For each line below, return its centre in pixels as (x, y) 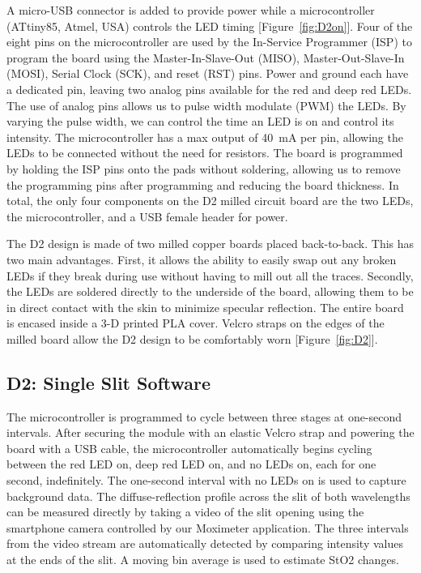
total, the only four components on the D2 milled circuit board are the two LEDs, (210, 201)
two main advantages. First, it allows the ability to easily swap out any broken (202, 259)
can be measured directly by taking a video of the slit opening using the (185, 512)
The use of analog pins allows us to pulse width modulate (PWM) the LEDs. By (206, 105)
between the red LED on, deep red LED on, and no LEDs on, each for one (191, 464)
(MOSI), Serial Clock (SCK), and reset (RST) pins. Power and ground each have (208, 73)
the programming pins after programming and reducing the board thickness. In (203, 184)
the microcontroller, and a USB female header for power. (147, 216)
